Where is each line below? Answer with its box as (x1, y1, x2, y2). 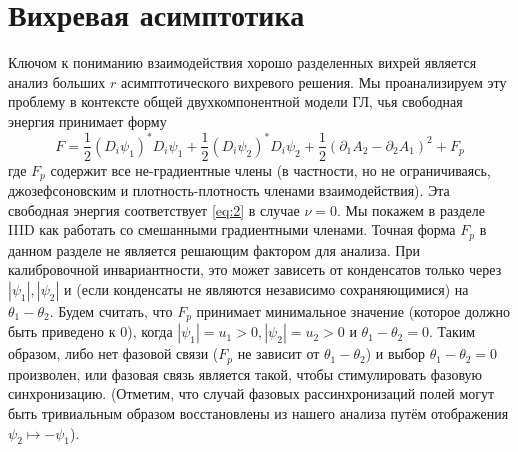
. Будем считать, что (49, 300, 173, 321)
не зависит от (237, 343, 320, 364)
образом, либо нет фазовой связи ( (8, 343, 219, 364)
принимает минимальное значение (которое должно (196, 300, 511, 321)
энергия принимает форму (8, 110, 167, 131)
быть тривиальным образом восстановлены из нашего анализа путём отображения (8, 402, 509, 423)
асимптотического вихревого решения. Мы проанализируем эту (120, 71, 507, 92)
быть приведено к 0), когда (8, 321, 173, 342)
